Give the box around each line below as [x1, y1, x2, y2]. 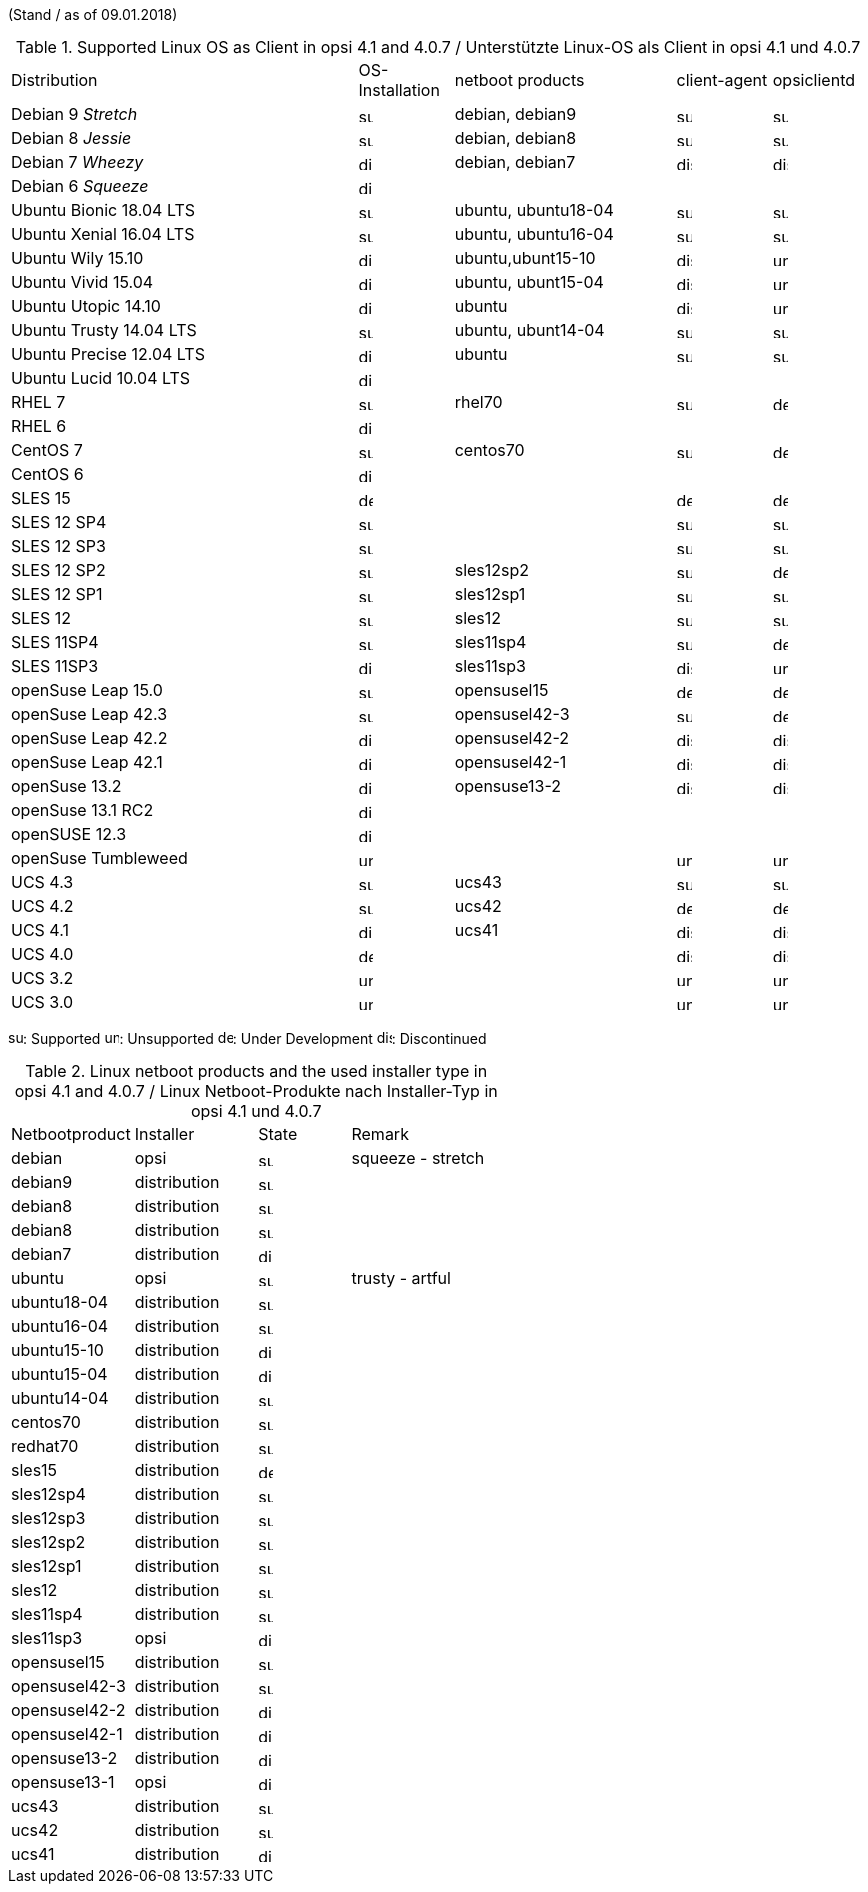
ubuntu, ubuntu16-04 [454, 224, 614, 244]
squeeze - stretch [351, 1148, 485, 1168]
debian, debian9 [454, 104, 577, 124]
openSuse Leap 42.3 [11, 704, 168, 724]
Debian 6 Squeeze [11, 176, 149, 196]
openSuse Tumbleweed [11, 848, 188, 868]
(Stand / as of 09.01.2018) [8, 6, 178, 23]
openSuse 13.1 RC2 [11, 800, 154, 820]
